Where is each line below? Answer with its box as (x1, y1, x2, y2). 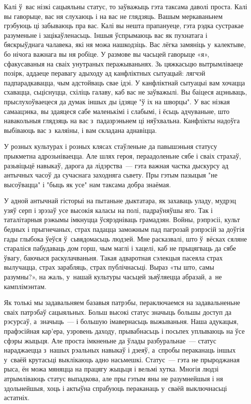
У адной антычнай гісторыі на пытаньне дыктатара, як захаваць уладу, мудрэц (4, 195, 236, 206)
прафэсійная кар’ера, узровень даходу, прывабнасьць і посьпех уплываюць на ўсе (4, 326, 245, 336)
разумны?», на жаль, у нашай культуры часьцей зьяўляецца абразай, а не (4, 272, 222, 282)
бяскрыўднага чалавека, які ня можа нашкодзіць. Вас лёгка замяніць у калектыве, (4, 39, 246, 49)
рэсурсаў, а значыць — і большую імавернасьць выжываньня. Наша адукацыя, (4, 316, 239, 326)
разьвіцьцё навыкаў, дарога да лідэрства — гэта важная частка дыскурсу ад (4, 160, 229, 170)
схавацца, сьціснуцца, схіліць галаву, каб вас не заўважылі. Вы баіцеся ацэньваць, (4, 87, 247, 97)
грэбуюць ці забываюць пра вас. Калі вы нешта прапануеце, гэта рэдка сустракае (4, 20, 244, 31)
